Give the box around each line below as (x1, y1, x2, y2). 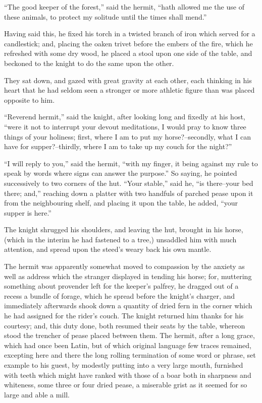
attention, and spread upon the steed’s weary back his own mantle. (4, 244, 212, 254)
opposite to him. (4, 94, 55, 105)
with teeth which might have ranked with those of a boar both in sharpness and (4, 369, 251, 380)
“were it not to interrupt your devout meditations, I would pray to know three (4, 121, 246, 131)
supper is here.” (4, 207, 51, 218)
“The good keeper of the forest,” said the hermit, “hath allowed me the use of (4, 2, 244, 12)
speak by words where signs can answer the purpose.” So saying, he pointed (4, 168, 237, 178)
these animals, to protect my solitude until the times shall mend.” (4, 11, 207, 22)
